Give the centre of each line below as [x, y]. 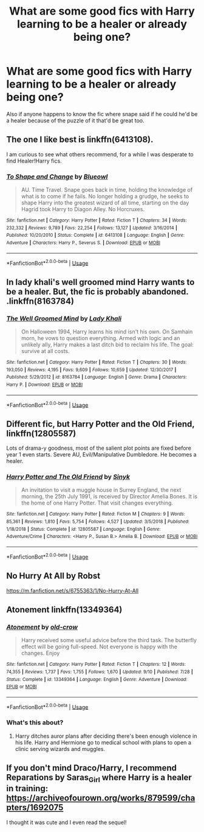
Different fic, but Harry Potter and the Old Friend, [100, 424]
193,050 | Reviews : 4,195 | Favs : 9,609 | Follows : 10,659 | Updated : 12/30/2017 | [91, 369]
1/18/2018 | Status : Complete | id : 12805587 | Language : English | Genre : [83, 529]
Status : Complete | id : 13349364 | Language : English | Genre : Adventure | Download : [97, 679]
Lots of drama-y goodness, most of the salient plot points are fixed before [99, 448]
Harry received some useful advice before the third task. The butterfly [109, 640]
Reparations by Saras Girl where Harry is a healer [99, 778]
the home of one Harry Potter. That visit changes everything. [97, 503]
